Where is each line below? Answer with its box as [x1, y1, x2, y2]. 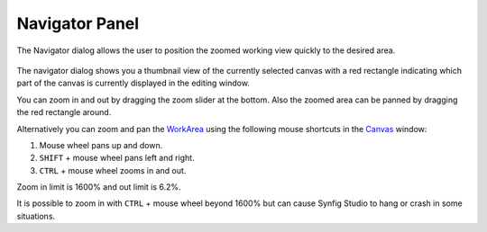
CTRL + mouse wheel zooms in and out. [39, 165, 187, 175]
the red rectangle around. [16, 107, 112, 118]
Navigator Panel [16, 13, 140, 33]
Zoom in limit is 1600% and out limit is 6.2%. [16, 182, 181, 192]
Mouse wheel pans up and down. [39, 139, 163, 150]
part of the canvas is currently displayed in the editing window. [16, 77, 250, 89]
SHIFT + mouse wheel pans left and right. [39, 153, 195, 164]
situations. [16, 210, 56, 221]
